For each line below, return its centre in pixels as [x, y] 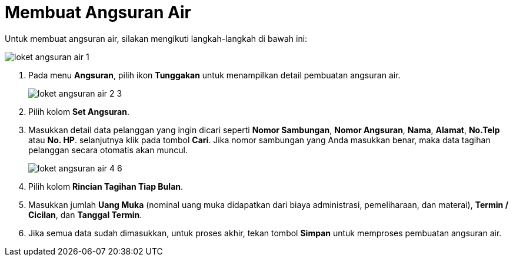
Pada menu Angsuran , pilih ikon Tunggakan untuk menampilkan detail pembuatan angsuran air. [214, 75]
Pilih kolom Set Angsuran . [79, 111]
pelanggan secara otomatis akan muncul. [108, 150]
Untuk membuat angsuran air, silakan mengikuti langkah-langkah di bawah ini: [156, 38]
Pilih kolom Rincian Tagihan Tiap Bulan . [106, 186]
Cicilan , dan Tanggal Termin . [85, 214]
